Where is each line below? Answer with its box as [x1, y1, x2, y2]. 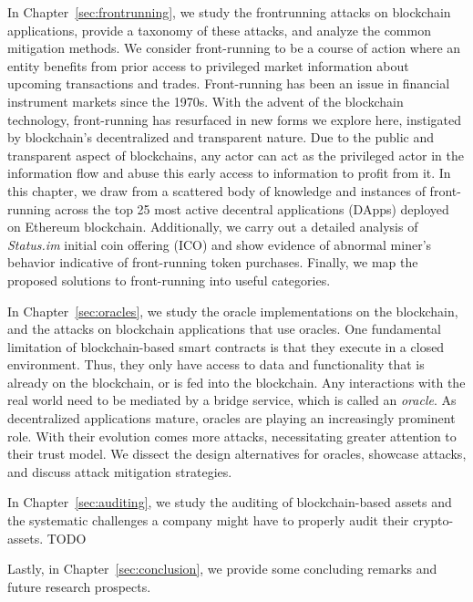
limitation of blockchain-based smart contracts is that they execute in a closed [7, 337, 445, 356]
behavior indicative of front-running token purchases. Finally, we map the [7, 253, 418, 272]
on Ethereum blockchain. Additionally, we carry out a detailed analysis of [7, 217, 418, 236]
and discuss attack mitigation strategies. [7, 462, 232, 481]
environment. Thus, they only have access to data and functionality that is [7, 355, 425, 374]
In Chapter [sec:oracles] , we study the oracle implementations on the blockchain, [7, 301, 458, 320]
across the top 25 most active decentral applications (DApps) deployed [55, 199, 449, 218]
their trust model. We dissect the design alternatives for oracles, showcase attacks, [7, 444, 467, 463]
